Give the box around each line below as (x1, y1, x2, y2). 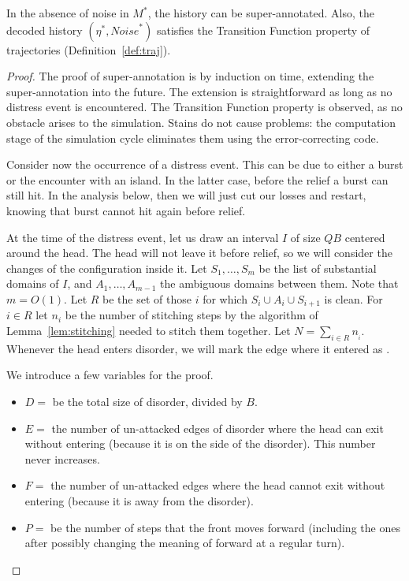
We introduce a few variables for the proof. (6, 367, 214, 383)
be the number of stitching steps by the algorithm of (65, 307, 318, 323)
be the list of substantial (258, 259, 377, 276)
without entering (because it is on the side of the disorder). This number (24, 435, 376, 452)
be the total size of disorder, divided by (52, 393, 243, 409)
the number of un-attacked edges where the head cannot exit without (50, 477, 385, 493)
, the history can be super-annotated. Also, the (147, 5, 374, 20)
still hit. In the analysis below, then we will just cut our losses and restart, (6, 187, 366, 203)
